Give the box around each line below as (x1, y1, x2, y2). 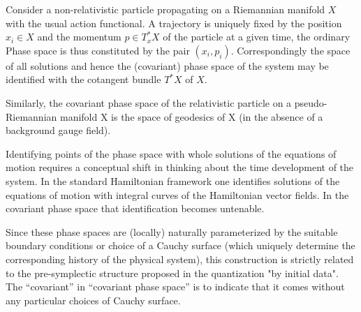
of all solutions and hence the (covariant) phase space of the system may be (6, 58, 329, 73)
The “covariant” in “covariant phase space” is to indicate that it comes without (6, 279, 345, 294)
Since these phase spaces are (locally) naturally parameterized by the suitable (6, 224, 338, 239)
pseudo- (294, 95, 327, 110)
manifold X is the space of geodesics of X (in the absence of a (59, 109, 323, 124)
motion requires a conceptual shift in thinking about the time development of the (6, 160, 354, 174)
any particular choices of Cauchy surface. (6, 292, 181, 307)
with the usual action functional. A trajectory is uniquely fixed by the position (6, 15, 342, 30)
